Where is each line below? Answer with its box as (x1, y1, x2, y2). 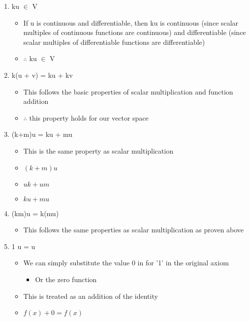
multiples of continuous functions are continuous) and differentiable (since (23, 27, 246, 37)
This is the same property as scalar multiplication (23, 145, 174, 156)
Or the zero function (35, 274, 97, 284)
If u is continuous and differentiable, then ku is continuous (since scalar (23, 17, 239, 28)
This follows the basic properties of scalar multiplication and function (23, 86, 233, 96)
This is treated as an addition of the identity (23, 290, 158, 301)
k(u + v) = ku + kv (11, 69, 73, 80)
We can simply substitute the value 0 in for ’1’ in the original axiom (23, 257, 229, 268)
